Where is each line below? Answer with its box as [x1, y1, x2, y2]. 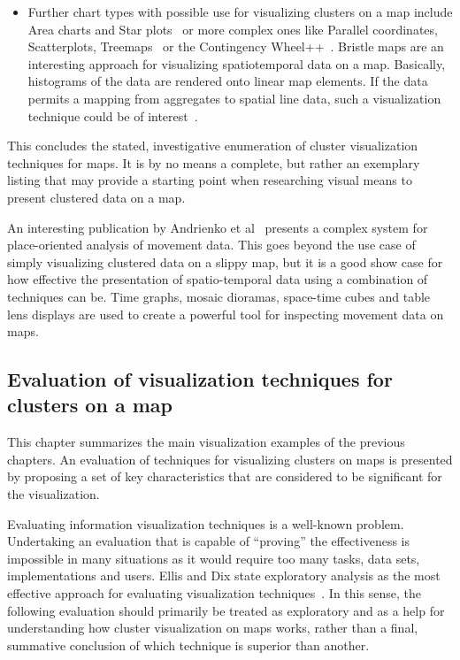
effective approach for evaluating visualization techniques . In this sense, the [7, 584, 421, 602]
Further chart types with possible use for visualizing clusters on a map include [27, 3, 453, 20]
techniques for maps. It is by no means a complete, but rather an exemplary [7, 153, 420, 172]
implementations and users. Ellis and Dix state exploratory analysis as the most [7, 566, 441, 585]
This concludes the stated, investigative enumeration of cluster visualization [7, 136, 418, 155]
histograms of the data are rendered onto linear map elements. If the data [27, 72, 428, 90]
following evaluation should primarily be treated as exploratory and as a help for [7, 601, 445, 619]
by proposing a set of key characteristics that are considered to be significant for [7, 467, 442, 486]
